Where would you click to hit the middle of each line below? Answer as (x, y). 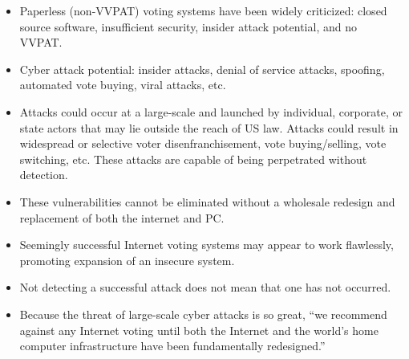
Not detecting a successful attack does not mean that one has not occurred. (205, 287)
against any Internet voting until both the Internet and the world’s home (199, 330)
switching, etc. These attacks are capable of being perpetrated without (193, 159)
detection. (44, 175)
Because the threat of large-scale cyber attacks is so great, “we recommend (203, 314)
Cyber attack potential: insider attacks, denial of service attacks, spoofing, (202, 69)
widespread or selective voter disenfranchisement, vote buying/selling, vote (203, 143)
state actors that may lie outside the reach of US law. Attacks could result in (209, 127)
